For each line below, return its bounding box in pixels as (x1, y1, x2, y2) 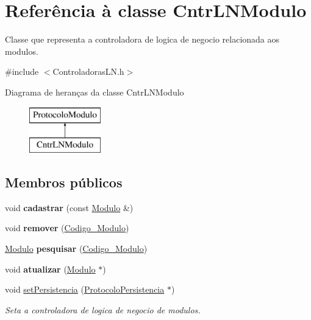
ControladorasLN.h (52, 65, 124, 78)
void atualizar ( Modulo (5, 262, 96, 275)
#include (5, 65, 39, 78)
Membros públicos (5, 173, 123, 192)
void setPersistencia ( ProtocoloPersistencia (5, 283, 165, 296)
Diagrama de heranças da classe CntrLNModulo (5, 85, 184, 98)
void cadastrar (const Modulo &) (5, 201, 134, 214)
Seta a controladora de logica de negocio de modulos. (5, 303, 201, 316)
